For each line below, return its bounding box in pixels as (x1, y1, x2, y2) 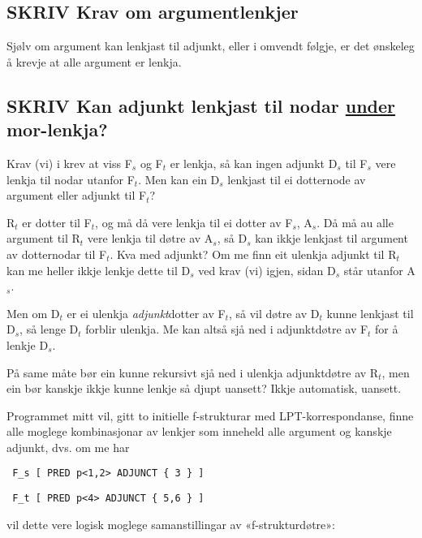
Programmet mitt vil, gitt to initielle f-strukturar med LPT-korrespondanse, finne (6, 407, 414, 424)
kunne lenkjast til (326, 304, 414, 321)
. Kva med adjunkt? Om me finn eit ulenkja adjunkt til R (110, 245, 397, 262)
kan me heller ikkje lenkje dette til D (6, 261, 191, 278)
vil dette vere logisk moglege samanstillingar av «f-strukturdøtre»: (6, 515, 335, 532)
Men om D (6, 304, 60, 321)
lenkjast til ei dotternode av (227, 170, 366, 187)
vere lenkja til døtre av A (87, 230, 213, 247)
